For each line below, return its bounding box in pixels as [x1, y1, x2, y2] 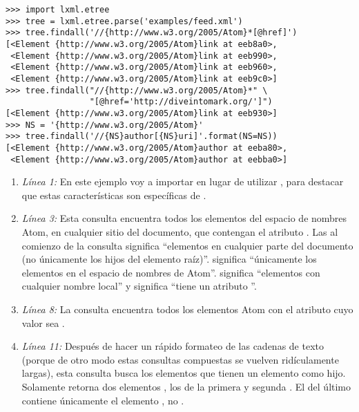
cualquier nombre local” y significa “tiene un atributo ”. [21, 279, 257, 293]
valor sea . [21, 315, 65, 330]
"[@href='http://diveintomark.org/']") [89, 97, 273, 107]
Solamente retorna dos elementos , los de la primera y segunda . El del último [21, 379, 351, 393]
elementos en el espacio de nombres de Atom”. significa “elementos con [21, 265, 320, 279]
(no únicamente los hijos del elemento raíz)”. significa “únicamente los [21, 252, 317, 266]
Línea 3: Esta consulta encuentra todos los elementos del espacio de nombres [21, 211, 347, 225]
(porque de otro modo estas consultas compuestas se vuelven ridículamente [21, 352, 339, 366]
